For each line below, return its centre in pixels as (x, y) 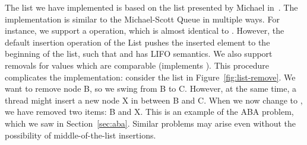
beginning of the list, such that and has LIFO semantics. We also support (139, 54)
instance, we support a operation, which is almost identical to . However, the (145, 30)
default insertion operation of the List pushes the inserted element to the (137, 42)
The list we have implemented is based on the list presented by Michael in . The (151, 7)
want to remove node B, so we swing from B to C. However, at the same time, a (151, 88)
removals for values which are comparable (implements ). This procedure (137, 65)
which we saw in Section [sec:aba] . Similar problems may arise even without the (151, 123)
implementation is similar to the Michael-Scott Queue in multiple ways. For (142, 19)
